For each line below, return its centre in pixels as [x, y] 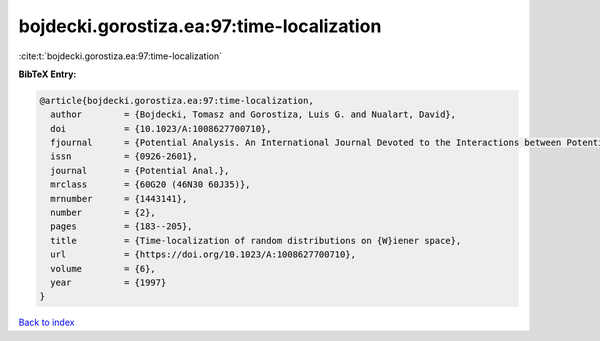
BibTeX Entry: [47, 74]
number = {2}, [103, 213]
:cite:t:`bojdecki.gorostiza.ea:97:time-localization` [120, 56]
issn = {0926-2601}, [124, 156]
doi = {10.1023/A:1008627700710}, [161, 128]
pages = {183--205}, [122, 226]
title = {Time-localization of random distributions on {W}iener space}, [256, 240]
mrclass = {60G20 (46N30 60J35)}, [150, 184]
